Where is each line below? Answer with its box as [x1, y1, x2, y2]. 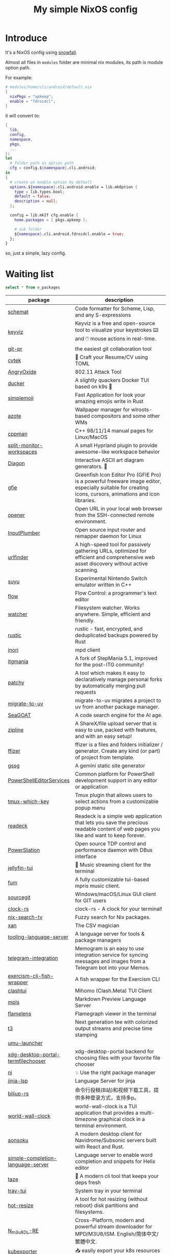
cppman [8, 431, 28, 438]
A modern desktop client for [75, 1130, 142, 1137]
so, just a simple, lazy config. [5, 250, 66, 256]
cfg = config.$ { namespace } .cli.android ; [10, 165, 97, 171]
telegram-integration [8, 955, 59, 962]
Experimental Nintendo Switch [75, 575, 148, 582]
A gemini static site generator [75, 762, 146, 769]
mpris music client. [75, 882, 121, 889]
